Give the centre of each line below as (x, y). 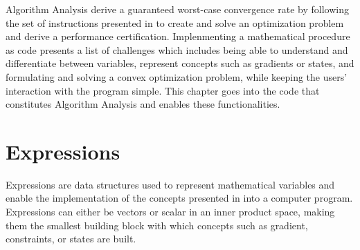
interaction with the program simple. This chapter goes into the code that (163, 90)
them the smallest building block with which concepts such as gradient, (157, 225)
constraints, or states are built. (71, 239)
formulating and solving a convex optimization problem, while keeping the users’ (177, 76)
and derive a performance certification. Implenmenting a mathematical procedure (178, 36)
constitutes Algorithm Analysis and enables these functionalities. (143, 104)
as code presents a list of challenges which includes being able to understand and (177, 49)
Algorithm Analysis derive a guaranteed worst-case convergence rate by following (177, 9)
